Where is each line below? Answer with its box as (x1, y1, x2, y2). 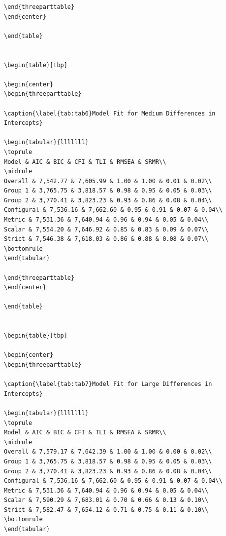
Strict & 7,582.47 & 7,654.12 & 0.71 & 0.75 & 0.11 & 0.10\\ (4, 506, 209, 513)
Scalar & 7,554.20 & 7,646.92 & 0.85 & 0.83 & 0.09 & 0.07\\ (4, 226, 209, 233)
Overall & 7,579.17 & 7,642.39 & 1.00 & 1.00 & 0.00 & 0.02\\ (4, 448, 212, 456)
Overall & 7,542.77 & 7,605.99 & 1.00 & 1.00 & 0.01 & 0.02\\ (4, 177, 212, 185)
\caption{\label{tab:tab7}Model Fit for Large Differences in (4, 381, 212, 388)
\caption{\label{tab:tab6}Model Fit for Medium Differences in (4, 110, 216, 117)
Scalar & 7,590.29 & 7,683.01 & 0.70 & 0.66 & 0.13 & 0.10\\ (4, 497, 209, 504)
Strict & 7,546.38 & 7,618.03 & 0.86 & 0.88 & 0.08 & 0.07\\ (4, 235, 209, 243)
